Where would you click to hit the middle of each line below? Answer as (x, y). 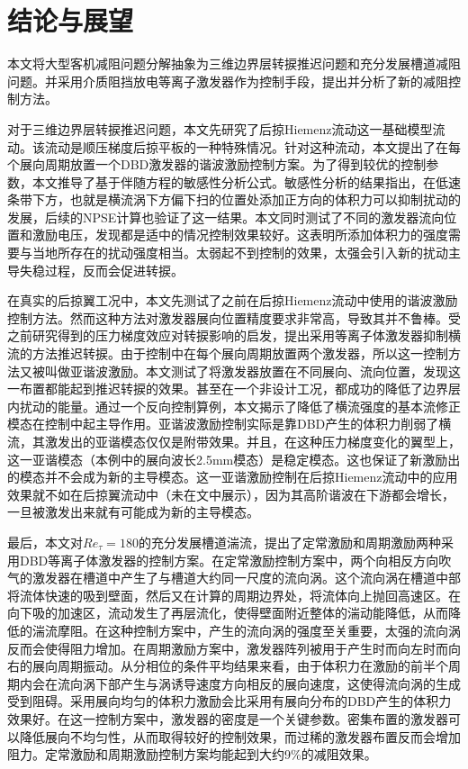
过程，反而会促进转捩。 (114, 270)
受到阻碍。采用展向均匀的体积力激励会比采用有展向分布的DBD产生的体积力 (229, 701)
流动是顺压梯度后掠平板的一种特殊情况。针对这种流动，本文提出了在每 (252, 146)
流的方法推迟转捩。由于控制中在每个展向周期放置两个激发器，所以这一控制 (228, 353)
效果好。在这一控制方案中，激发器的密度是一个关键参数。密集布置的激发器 (228, 718)
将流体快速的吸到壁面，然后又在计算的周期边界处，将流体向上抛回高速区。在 (234, 595)
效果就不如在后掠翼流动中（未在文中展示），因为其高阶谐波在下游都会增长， (231, 494)
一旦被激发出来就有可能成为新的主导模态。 (133, 512)
